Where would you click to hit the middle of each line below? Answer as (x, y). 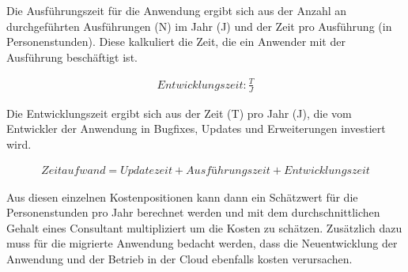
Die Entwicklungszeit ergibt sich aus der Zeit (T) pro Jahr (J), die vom (179, 113)
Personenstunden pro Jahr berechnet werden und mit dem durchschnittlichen (193, 212)
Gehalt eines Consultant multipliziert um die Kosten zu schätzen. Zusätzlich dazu (204, 227)
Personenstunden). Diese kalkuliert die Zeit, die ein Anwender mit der (176, 42)
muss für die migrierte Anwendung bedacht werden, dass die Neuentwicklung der (202, 243)
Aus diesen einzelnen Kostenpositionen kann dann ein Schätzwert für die (182, 196)
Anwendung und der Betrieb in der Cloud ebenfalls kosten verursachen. (179, 258)
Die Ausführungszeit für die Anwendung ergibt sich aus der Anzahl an (177, 10)
